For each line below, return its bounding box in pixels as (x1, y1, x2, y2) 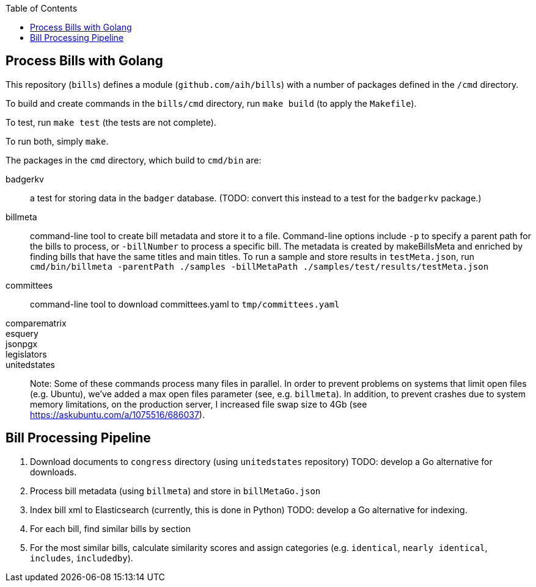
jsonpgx (6, 338, 38, 349)
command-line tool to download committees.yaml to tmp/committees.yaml (30, 298, 340, 309)
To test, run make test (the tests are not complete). (6, 117, 216, 128)
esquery (6, 328, 39, 339)
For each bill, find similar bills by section (30, 523, 191, 534)
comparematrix (6, 317, 67, 328)
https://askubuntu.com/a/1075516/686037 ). (30, 409, 205, 420)
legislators (6, 348, 47, 359)
